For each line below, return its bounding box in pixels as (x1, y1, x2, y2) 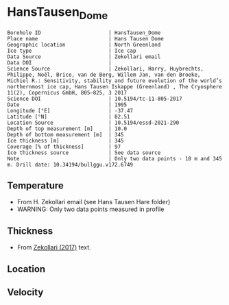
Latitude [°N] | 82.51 (7, 113, 130, 120)
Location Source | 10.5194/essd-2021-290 (7, 119, 180, 126)
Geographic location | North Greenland (7, 41, 161, 48)
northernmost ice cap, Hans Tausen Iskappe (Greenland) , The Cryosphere (7, 83, 223, 90)
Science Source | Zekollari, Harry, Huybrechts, (7, 65, 204, 72)
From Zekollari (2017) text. (16, 243, 91, 252)
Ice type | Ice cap (7, 47, 136, 54)
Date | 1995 (7, 101, 128, 108)
